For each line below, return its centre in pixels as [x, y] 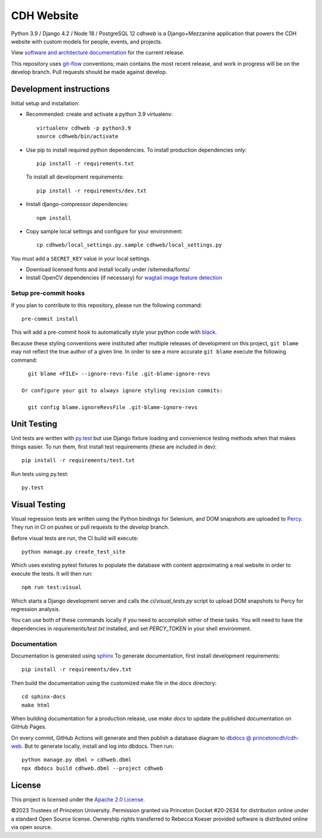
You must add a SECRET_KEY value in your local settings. [81, 258]
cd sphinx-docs [44, 697]
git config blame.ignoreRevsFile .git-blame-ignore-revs [113, 407]
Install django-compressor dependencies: [77, 204]
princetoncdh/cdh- [276, 738]
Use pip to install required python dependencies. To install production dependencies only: [136, 150]
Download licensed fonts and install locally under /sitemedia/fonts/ [108, 269]
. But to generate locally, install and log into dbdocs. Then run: [97, 746]
